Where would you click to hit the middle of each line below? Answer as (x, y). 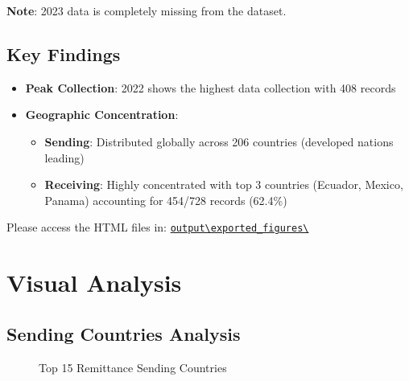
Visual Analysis (94, 283)
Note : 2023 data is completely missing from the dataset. (147, 10)
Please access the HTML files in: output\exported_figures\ (158, 227)
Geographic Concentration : (102, 115)
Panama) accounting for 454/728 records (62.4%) (166, 200)
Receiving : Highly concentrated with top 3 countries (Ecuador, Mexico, (224, 184)
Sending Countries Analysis (124, 333)
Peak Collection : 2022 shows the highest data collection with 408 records (211, 87)
